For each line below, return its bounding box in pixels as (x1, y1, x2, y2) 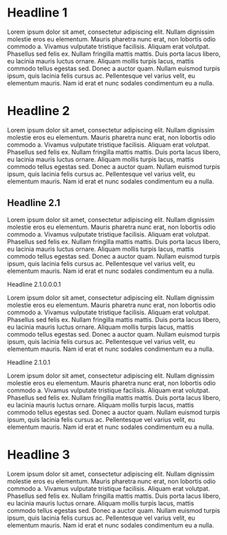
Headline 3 (7, 447, 70, 463)
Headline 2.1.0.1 (7, 358, 51, 366)
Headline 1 (7, 5, 67, 21)
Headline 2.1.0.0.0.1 (7, 280, 61, 288)
